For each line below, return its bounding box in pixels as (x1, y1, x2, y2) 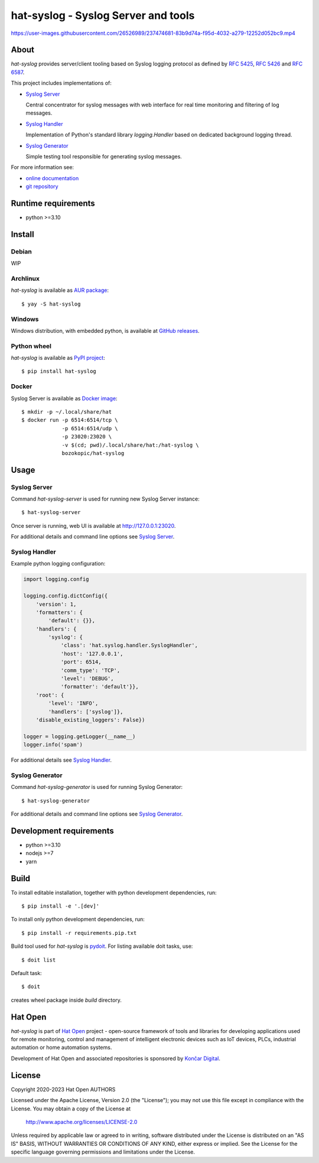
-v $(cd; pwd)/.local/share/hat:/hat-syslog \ (61, 441, 199, 449)
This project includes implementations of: (11, 80, 112, 87)
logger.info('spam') (23, 742, 83, 748)
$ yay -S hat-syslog (21, 300, 81, 307)
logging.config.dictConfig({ (23, 593, 108, 599)
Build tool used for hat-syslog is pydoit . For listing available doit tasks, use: (11, 943, 193, 950)
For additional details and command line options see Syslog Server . (11, 533, 175, 540)
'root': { (35, 691, 64, 699)
